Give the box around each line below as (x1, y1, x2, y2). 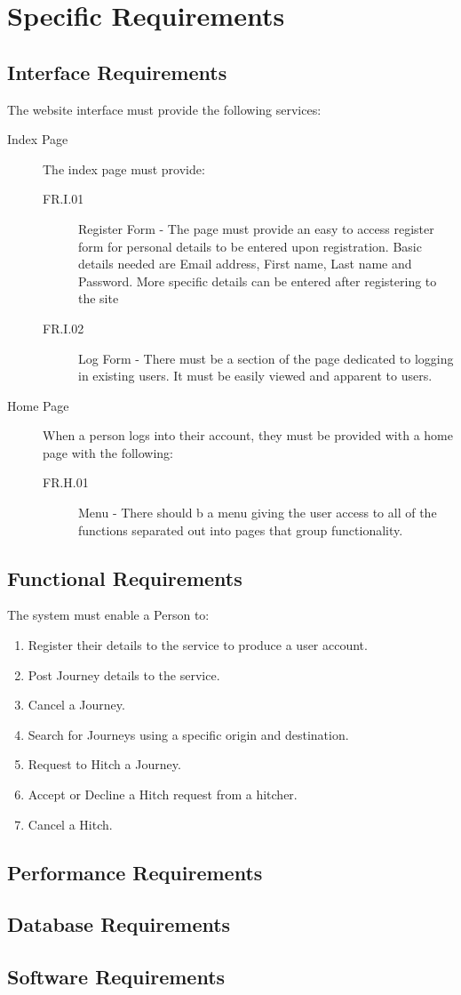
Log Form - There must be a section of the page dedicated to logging (78, 349, 454, 367)
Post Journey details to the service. (28, 665, 220, 684)
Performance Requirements (7, 858, 263, 886)
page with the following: (43, 443, 174, 461)
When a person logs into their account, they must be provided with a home (43, 426, 453, 445)
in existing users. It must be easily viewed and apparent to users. (78, 366, 433, 385)
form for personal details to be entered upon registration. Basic (78, 237, 422, 255)
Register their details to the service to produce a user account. (28, 636, 368, 654)
